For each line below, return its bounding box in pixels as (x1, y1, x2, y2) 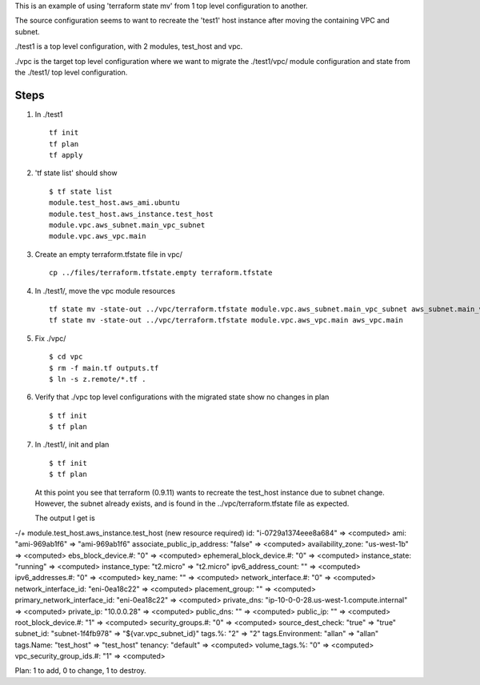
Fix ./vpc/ (34, 333, 66, 343)
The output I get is (34, 513, 95, 523)
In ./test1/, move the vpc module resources (34, 286, 176, 295)
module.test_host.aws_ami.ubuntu (49, 198, 180, 207)
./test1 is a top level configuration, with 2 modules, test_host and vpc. (14, 42, 243, 51)
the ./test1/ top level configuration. (14, 67, 128, 77)
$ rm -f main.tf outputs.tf (49, 363, 159, 372)
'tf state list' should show (34, 168, 118, 178)
